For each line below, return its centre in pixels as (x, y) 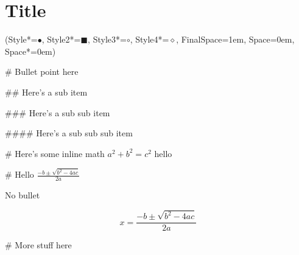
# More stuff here (38, 245)
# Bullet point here (42, 72)
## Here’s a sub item (46, 92)
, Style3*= (107, 39)
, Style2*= (61, 39)
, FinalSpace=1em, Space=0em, (235, 39)
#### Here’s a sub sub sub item (69, 133)
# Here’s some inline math (55, 153)
